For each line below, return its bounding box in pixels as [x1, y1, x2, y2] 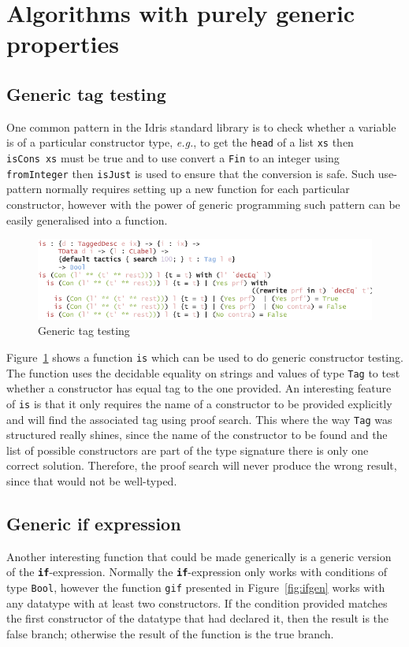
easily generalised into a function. [6, 211, 168, 228]
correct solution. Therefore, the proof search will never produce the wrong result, [6, 457, 397, 474]
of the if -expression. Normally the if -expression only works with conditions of [6, 563, 388, 580]
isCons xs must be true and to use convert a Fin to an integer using [6, 150, 340, 166]
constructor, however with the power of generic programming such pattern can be [6, 195, 400, 212]
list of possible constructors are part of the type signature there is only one [6, 441, 369, 458]
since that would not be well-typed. [6, 473, 177, 489]
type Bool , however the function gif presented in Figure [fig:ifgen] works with [6, 579, 385, 596]
